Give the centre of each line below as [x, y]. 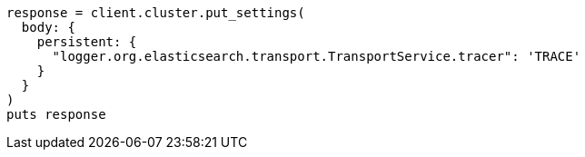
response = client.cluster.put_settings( [156, 13]
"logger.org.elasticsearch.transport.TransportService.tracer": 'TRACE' [317, 56]
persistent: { [87, 42]
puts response [56, 114]
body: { [48, 27]
